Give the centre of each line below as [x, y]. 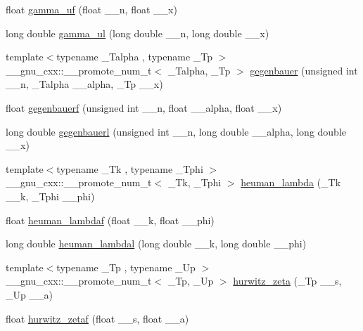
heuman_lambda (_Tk [291, 182]
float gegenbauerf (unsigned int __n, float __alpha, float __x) [144, 107]
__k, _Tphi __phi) [50, 196]
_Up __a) [29, 294]
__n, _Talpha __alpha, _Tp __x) [84, 84]
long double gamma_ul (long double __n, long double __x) [138, 33]
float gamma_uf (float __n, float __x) [91, 9]
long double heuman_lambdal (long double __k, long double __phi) [156, 244]
